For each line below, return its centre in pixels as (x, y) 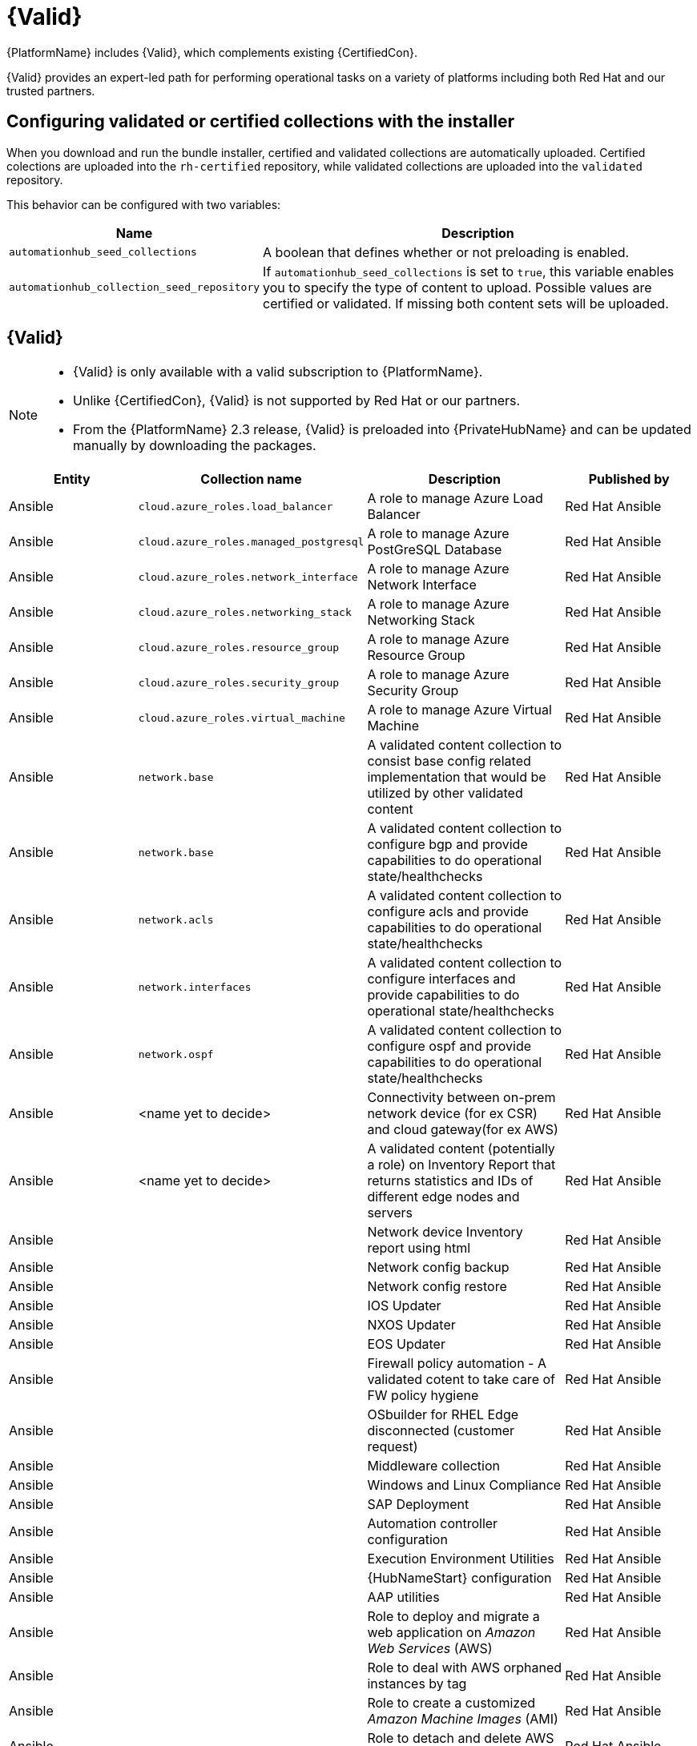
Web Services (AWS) (430, 1649)
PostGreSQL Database (435, 550)
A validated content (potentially (461, 1149)
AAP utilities (403, 1597)
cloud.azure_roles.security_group (239, 682)
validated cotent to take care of (461, 1380)
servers (390, 1213)
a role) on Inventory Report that (461, 1165)
